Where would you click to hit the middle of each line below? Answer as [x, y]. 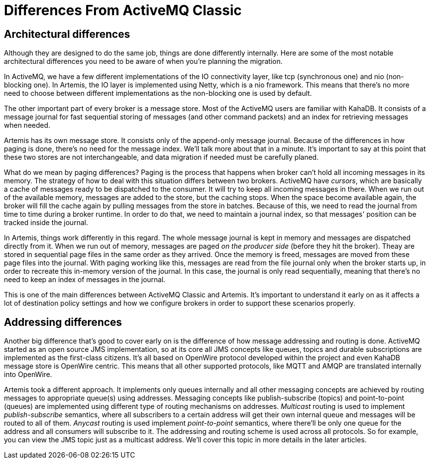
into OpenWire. [28, 375]
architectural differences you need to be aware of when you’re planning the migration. [143, 61]
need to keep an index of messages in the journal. [85, 280]
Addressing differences [63, 322]
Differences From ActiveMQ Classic [123, 10]
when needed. [27, 125]
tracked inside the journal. [46, 223]
